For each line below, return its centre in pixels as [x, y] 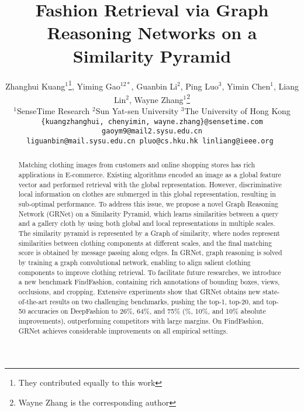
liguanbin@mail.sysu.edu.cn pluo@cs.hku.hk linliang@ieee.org [150, 141]
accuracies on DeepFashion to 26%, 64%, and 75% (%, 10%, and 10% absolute [147, 311]
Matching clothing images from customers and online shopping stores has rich [137, 165]
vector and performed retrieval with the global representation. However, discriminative [150, 184]
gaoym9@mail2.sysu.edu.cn [152, 131]
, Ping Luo [199, 86]
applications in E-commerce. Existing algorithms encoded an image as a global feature [150, 175]
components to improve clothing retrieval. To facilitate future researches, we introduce [150, 272]
